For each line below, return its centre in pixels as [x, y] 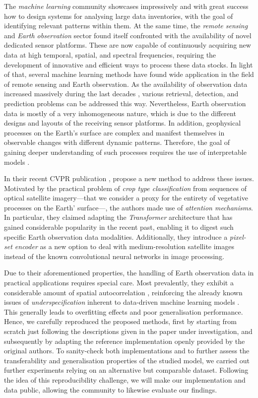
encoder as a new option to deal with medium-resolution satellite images [125, 246]
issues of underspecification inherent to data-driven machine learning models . [122, 302]
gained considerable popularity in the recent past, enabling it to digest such [119, 227]
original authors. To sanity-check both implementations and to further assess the [127, 351]
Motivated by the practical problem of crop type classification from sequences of [125, 188]
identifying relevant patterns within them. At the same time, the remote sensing [126, 26]
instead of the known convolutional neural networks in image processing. [114, 256]
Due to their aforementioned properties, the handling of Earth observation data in [129, 273]
